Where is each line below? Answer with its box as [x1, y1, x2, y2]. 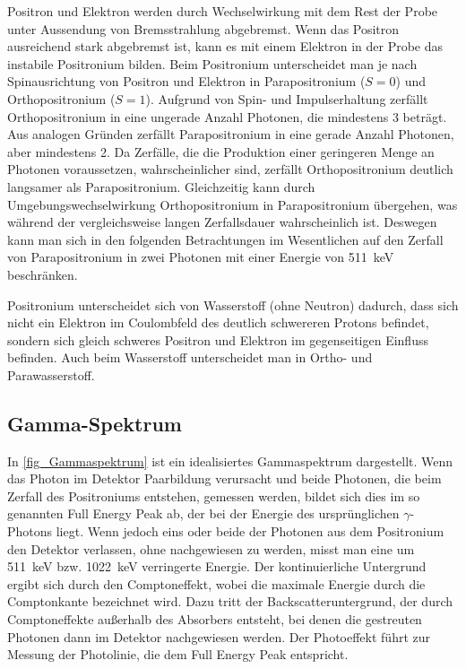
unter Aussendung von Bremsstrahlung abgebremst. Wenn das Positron [7, 19, 400, 38]
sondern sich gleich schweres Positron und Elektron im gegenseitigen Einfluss [7, 330, 428, 349]
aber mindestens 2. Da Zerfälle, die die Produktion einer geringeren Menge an [7, 142, 435, 161]
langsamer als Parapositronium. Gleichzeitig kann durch [7, 177, 315, 195]
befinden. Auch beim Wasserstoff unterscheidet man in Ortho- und [7, 348, 373, 367]
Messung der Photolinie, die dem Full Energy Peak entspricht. [7, 645, 349, 664]
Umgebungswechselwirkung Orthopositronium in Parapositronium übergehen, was [7, 195, 458, 213]
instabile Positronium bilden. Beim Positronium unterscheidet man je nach [7, 54, 418, 73]
